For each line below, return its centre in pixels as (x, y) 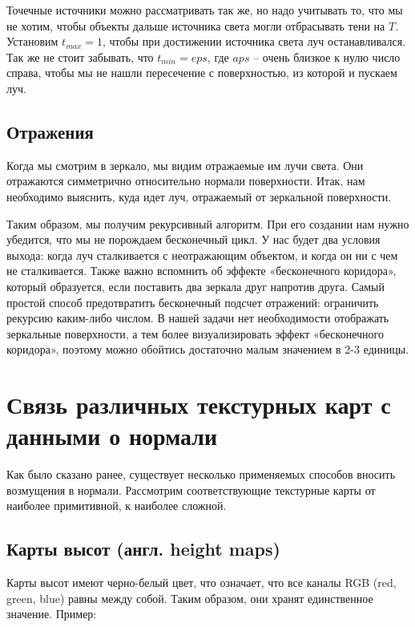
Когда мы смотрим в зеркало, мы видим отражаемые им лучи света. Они (185, 165)
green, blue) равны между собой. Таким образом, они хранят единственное (190, 598)
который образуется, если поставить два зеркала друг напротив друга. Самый (196, 286)
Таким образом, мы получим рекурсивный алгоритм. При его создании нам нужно (208, 223)
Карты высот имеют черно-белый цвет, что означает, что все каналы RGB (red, (201, 583)
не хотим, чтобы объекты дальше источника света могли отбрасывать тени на (196, 25)
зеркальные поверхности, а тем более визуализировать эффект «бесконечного (195, 333)
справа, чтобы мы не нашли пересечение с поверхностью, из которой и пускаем (202, 73)
